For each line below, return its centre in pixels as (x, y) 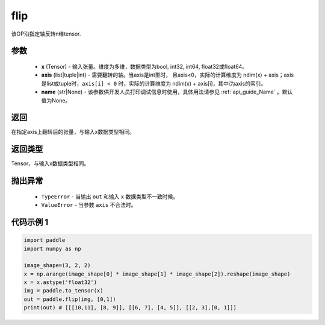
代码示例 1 (30, 222)
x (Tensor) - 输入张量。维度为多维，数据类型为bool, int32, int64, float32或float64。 (144, 66)
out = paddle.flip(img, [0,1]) (70, 299)
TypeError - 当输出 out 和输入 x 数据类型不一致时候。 (110, 197)
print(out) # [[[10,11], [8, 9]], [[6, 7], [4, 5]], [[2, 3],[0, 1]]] (130, 308)
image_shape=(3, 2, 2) (57, 266)
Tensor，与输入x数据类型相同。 (50, 163)
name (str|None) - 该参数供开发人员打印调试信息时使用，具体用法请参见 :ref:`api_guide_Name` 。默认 (167, 92)
